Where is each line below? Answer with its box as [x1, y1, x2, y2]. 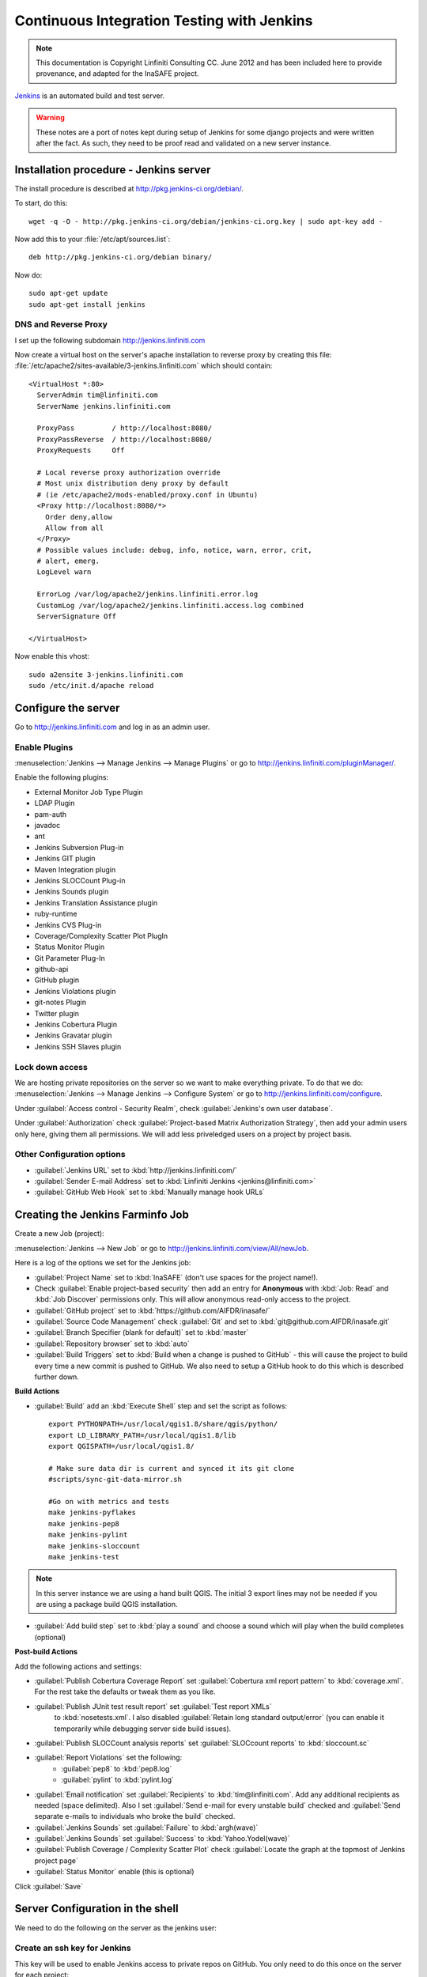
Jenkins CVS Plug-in [34, 920, 102, 929]
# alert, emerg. [36, 557, 100, 565]
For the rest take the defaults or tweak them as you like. [34, 1687, 216, 1696]
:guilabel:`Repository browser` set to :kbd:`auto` [34, 1339, 190, 1348]
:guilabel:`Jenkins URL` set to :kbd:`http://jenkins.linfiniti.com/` [34, 1165, 237, 1174]
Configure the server [14, 701, 120, 715]
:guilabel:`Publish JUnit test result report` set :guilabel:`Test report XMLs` [34, 1701, 272, 1711]
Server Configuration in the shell [14, 1902, 179, 1915]
